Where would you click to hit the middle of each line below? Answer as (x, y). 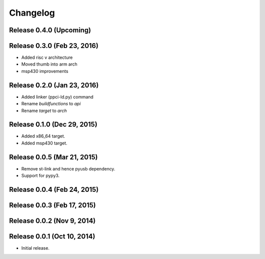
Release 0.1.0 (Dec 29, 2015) (53, 125)
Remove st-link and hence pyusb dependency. (68, 168)
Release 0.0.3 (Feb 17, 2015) (53, 205)
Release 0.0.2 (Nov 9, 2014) (52, 221)
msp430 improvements (45, 71)
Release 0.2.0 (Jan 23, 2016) (54, 85)
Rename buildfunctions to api (51, 104)
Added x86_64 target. (43, 136)
